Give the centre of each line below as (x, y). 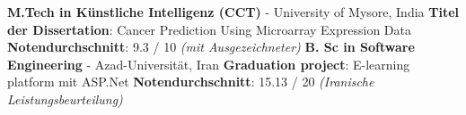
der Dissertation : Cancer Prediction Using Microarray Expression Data (209, 29)
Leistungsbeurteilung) (65, 99)
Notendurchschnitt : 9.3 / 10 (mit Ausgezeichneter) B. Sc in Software (211, 47)
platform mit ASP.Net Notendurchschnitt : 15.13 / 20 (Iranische (191, 82)
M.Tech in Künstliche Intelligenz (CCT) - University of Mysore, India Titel (233, 12)
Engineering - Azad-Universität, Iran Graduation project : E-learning (209, 64)
